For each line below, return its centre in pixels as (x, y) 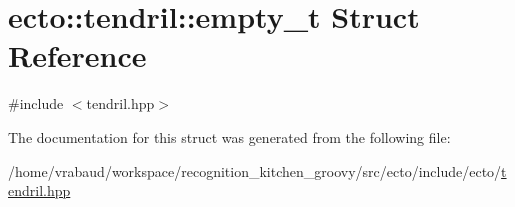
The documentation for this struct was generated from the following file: (229, 136)
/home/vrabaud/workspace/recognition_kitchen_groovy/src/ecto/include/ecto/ (255, 170)
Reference (77, 55)
